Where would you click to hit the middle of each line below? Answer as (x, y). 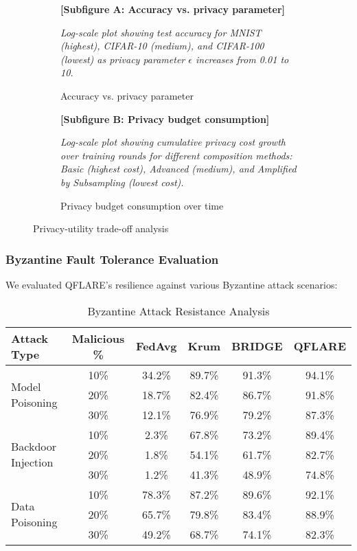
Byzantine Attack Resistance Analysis (178, 311)
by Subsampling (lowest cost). (122, 182)
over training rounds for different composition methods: (176, 155)
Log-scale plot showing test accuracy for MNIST (161, 32)
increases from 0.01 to (242, 59)
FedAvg (157, 346)
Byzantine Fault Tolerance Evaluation (112, 259)
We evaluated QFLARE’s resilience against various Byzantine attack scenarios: (172, 284)
